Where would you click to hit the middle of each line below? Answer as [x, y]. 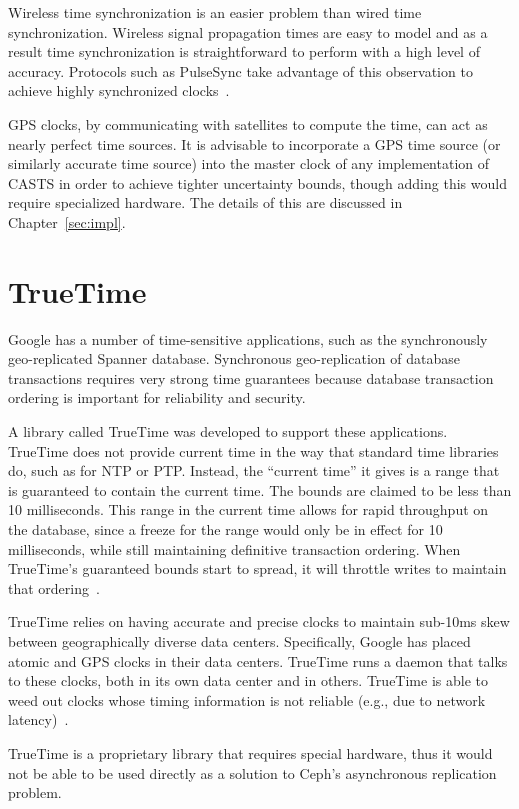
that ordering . [54, 587]
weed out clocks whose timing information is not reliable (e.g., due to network [247, 699]
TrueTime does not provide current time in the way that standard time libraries [253, 450]
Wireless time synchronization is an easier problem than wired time [215, 12]
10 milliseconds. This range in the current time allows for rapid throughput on [248, 509]
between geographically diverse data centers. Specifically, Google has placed [239, 640]
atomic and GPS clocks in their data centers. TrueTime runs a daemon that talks [258, 660]
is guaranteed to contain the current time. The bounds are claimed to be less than [260, 489]
